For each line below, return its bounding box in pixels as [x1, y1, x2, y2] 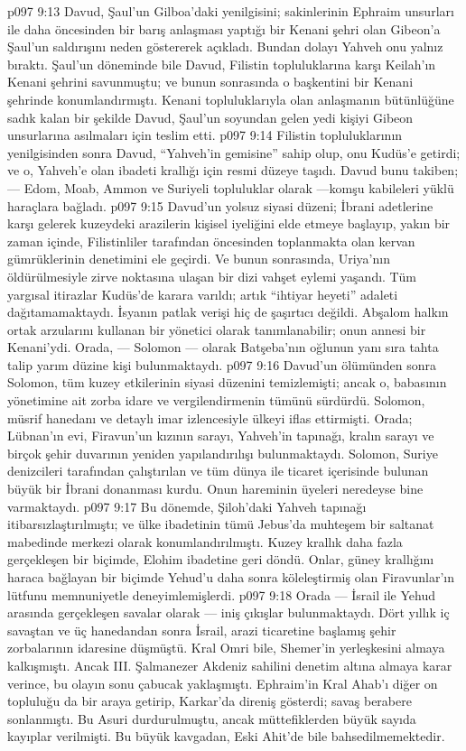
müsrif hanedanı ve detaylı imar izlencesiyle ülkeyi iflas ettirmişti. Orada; [7, 408, 413, 427]
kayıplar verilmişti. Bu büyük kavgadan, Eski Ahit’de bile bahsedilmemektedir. [7, 727, 445, 746]
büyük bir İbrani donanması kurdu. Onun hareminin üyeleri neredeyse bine [7, 479, 424, 498]
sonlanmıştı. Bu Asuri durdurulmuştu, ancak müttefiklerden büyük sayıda [7, 709, 416, 728]
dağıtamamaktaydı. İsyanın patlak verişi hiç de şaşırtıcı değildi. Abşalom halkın [7, 302, 449, 321]
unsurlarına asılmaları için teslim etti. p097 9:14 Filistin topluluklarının [7, 125, 403, 144]
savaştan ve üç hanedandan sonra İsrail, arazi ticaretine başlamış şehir [7, 620, 396, 639]
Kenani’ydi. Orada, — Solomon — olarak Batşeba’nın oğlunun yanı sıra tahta [7, 338, 439, 357]
